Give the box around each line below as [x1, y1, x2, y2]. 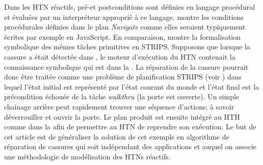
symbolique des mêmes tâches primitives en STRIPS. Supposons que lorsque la [4, 41, 250, 52]
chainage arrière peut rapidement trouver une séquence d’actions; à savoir [4, 101, 234, 112]
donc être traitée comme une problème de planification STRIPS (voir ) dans [4, 71, 242, 82]
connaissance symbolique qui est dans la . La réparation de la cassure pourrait [4, 61, 249, 72]
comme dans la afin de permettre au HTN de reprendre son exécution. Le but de [4, 121, 256, 132]
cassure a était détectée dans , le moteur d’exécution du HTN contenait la [4, 51, 235, 62]
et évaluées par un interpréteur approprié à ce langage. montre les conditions [4, 11, 244, 22]
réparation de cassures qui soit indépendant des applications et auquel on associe [4, 141, 257, 152]
